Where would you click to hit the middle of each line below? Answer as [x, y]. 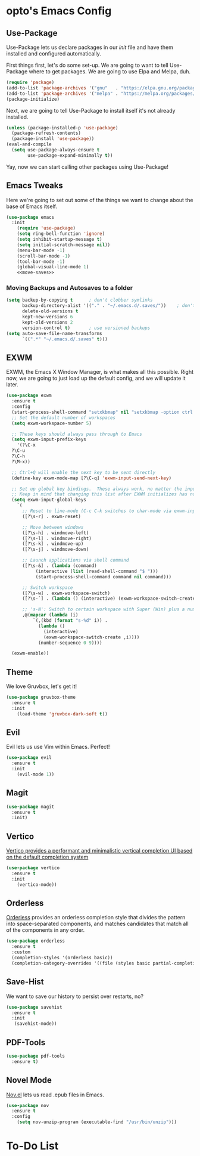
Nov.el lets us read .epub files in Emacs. [55, 1095]
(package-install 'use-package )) [53, 139]
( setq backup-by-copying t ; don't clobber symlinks [79, 300]
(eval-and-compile [29, 144]
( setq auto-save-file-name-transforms [54, 333]
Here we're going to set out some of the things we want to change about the [100, 200]
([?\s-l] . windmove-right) [57, 538]
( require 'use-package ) [46, 228]
